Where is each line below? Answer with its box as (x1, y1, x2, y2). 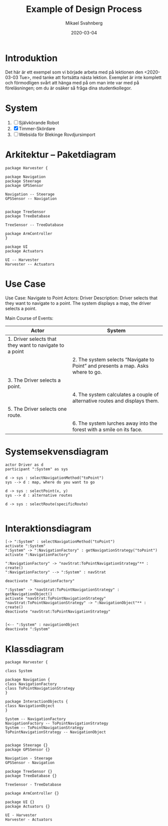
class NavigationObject (5, 704, 55, 709)
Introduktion (5, 52, 58, 63)
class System (5, 669, 32, 674)
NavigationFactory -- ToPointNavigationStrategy (5, 721, 108, 726)
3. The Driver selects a (7, 376, 61, 383)
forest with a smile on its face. (72, 426, 142, 433)
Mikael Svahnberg (65, 20, 103, 26)
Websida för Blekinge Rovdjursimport (18, 131, 95, 137)
